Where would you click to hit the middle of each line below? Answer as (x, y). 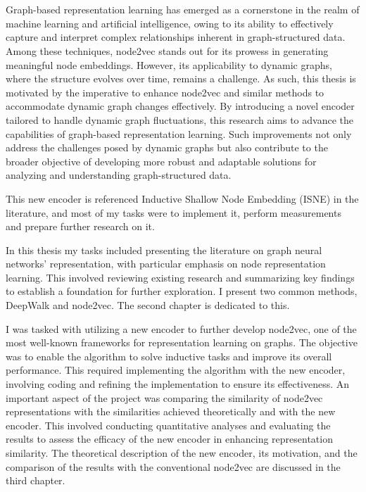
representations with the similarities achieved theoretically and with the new (171, 411)
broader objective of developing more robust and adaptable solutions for (161, 161)
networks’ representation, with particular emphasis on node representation (166, 264)
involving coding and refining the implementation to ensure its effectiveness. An (178, 384)
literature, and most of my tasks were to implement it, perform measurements (173, 212)
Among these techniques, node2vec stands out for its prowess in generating (167, 50)
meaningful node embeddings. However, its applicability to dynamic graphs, (169, 64)
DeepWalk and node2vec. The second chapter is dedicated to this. (148, 305)
